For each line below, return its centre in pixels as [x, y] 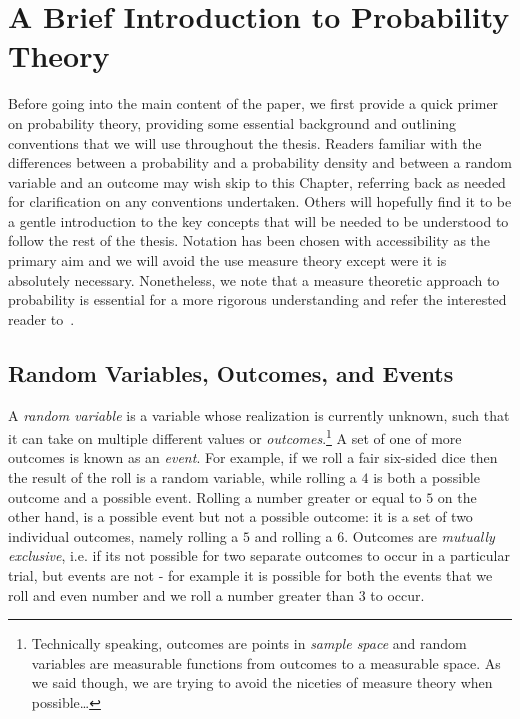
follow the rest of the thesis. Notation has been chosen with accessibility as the [249, 240]
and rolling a [293, 535]
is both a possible [426, 477]
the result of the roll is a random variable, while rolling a [182, 477]
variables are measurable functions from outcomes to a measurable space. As [266, 662]
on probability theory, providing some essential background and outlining [232, 122]
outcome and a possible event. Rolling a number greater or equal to [215, 496]
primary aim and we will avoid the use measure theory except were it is [227, 260]
